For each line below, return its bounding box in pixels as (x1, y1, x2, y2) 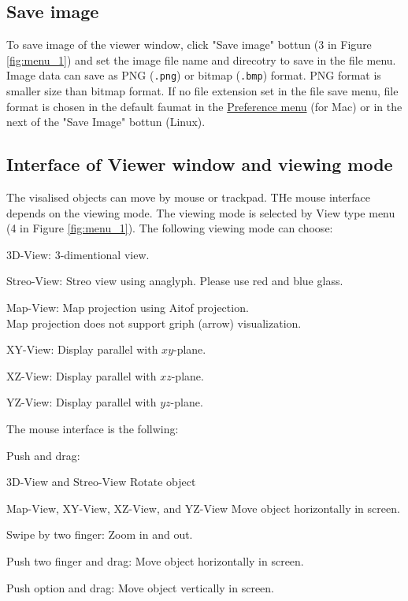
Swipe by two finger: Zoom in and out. (6, 526, 193, 543)
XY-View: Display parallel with (6, 341, 158, 358)
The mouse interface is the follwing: (6, 420, 179, 436)
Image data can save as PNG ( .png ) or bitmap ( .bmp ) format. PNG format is (6, 67, 381, 83)
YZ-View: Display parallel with (6, 394, 157, 410)
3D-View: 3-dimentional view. (6, 246, 150, 262)
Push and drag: (6, 447, 80, 463)
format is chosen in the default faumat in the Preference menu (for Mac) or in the (6, 98, 402, 114)
